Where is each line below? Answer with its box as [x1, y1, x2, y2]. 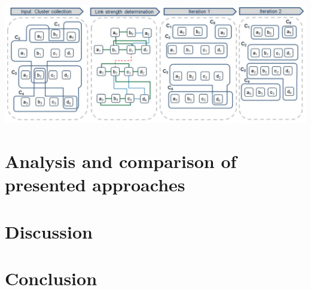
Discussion [5, 219, 93, 243]
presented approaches [5, 172, 185, 197]
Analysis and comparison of [5, 149, 237, 173]
